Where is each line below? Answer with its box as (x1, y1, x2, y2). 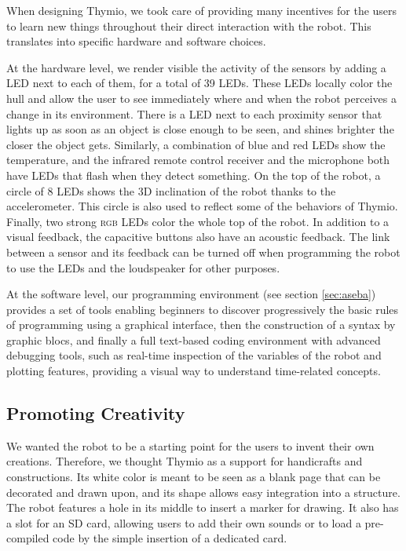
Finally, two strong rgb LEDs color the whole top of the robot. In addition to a (6, 213, 390, 229)
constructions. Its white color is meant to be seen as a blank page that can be (6, 469, 381, 485)
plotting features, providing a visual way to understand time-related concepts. (6, 363, 381, 379)
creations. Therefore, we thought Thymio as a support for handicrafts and (6, 453, 363, 469)
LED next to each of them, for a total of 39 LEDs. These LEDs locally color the (6, 75, 393, 91)
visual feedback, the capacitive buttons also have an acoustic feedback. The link (6, 228, 390, 245)
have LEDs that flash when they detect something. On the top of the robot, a (6, 166, 381, 183)
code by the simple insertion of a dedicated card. (53, 530, 287, 546)
